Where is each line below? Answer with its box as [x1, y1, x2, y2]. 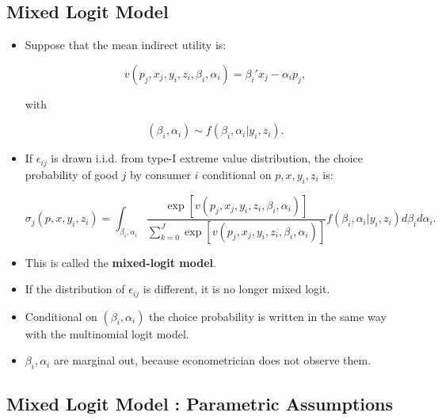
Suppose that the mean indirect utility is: [25, 36, 227, 53]
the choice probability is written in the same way [149, 307, 387, 324]
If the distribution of [25, 281, 125, 297]
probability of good [25, 166, 118, 182]
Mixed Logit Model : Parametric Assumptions [6, 391, 394, 416]
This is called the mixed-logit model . [25, 254, 216, 270]
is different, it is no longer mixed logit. [143, 281, 330, 297]
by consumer [130, 166, 192, 182]
